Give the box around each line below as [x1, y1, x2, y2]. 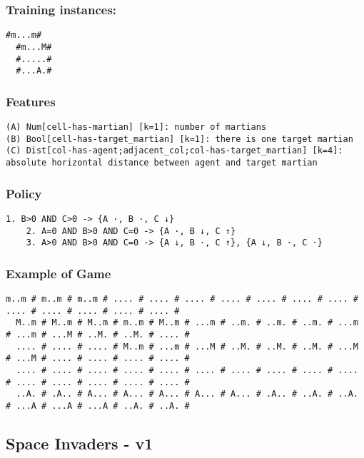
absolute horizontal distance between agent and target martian [6, 158, 318, 168]
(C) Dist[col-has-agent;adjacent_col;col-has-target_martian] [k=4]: [6, 146, 343, 156]
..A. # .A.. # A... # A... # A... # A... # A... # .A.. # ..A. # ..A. [16, 389, 358, 400]
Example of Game [6, 264, 111, 282]
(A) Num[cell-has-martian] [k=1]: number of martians [6, 122, 267, 133]
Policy [6, 184, 42, 202]
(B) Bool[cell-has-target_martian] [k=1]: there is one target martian [6, 133, 353, 144]
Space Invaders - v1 [6, 432, 153, 454]
